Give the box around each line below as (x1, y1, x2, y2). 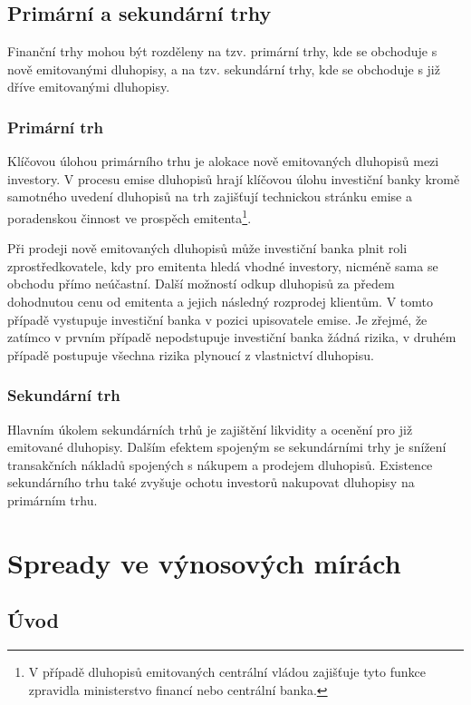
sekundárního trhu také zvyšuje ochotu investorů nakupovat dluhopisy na (7, 473, 415, 492)
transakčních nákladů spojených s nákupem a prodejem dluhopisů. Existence (7, 455, 433, 474)
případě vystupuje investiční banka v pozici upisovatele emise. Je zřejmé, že (7, 309, 428, 328)
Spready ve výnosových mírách (7, 543, 401, 581)
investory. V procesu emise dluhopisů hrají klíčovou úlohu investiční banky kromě (7, 169, 460, 188)
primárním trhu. (7, 490, 98, 509)
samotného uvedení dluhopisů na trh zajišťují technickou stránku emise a (7, 187, 412, 206)
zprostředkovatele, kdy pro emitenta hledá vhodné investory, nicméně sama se (7, 256, 438, 275)
